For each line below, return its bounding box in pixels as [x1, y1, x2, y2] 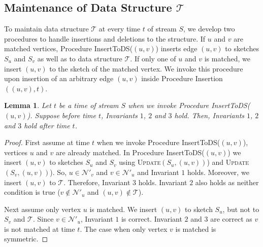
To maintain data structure [4, 23, 89, 34]
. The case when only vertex [80, 223, 168, 234]
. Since [32, 214, 54, 224]
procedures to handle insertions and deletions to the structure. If [4, 33, 206, 44]
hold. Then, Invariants [174, 110, 245, 120]
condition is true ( [4, 187, 60, 197]
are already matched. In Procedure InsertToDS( [56, 147, 205, 157]
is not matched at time [4, 223, 75, 234]
